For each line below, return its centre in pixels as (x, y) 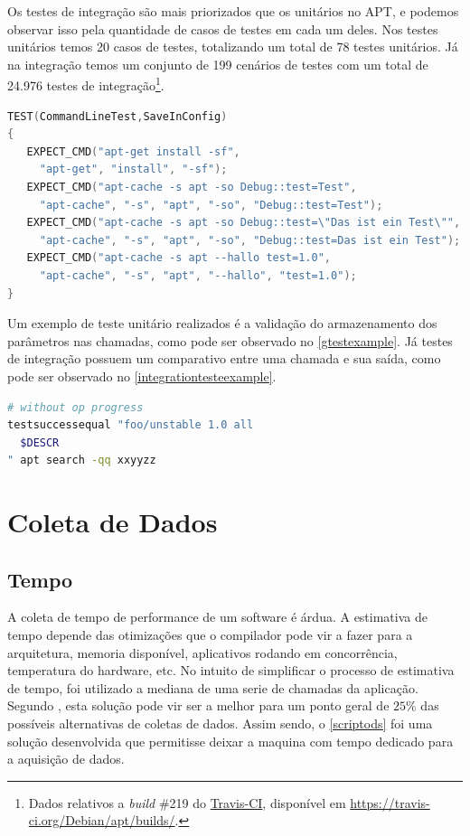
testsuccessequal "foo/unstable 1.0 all (131, 425)
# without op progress (75, 407)
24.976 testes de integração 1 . (86, 84)
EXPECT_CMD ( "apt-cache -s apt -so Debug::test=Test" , (192, 187)
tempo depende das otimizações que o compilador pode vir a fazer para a (210, 635)
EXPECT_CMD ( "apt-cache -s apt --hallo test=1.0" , (179, 258)
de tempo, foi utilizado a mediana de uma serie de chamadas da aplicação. (213, 687)
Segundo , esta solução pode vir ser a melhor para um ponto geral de (198, 705)
